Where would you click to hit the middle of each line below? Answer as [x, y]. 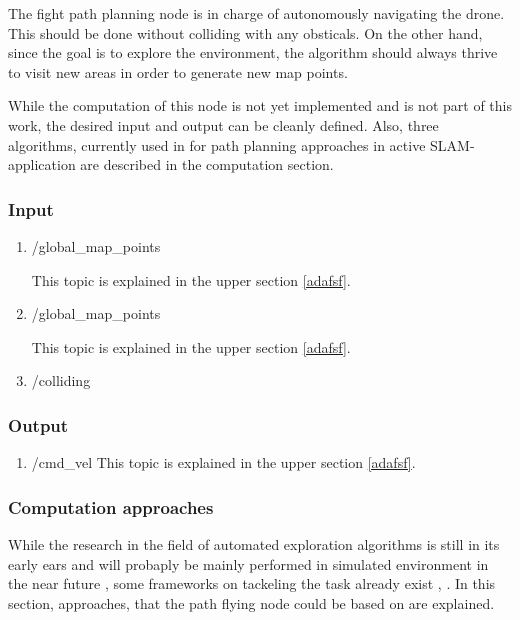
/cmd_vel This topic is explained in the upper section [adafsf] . [223, 462]
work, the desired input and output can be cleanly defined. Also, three [223, 124]
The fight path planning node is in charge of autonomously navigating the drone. [256, 13]
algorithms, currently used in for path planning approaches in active [217, 144]
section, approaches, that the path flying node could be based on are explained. [251, 602]
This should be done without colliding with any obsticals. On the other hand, [245, 32]
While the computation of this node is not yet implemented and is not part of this [260, 105]
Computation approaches [111, 506]
